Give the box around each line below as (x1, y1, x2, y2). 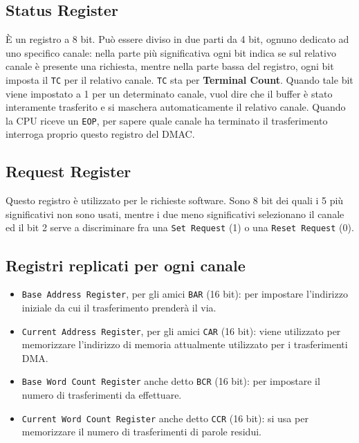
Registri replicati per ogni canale (6, 254, 246, 275)
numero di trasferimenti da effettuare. (21, 388, 182, 402)
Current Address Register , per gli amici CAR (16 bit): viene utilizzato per (21, 323, 341, 338)
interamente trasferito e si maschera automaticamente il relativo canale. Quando (6, 100, 346, 114)
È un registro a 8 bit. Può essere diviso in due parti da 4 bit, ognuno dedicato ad (6, 32, 349, 46)
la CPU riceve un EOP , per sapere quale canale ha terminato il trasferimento (6, 113, 328, 127)
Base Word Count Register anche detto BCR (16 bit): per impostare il (21, 374, 320, 388)
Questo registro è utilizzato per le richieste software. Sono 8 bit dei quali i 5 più (6, 193, 344, 208)
